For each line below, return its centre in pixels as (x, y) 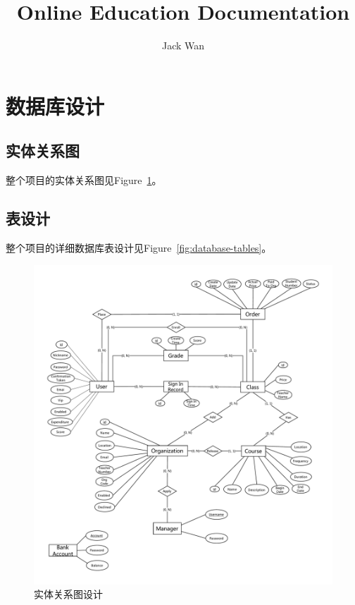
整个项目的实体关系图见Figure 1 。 (84, 180)
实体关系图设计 (68, 594)
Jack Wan (183, 45)
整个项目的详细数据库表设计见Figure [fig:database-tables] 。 (139, 247)
